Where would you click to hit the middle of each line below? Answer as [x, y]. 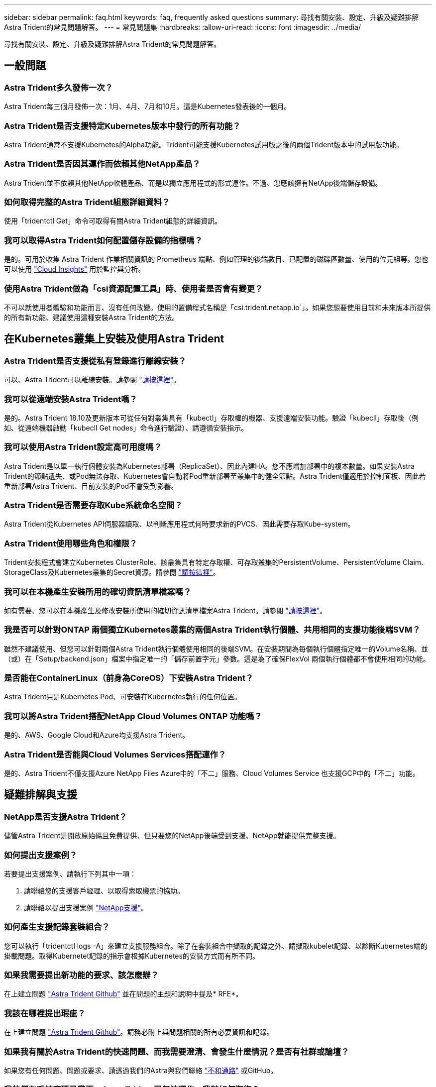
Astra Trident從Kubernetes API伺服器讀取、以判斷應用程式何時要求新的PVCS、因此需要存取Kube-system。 [179, 524]
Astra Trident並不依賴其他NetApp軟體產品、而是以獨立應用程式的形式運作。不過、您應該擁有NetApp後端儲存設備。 [193, 183]
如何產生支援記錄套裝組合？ [57, 927]
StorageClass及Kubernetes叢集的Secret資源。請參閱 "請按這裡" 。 [112, 572]
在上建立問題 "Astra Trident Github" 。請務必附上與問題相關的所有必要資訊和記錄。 [139, 1032]
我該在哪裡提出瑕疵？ [45, 1013]
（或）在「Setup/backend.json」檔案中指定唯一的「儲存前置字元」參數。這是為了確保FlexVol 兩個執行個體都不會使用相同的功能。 [217, 658]
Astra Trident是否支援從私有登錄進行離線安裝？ [95, 361]
